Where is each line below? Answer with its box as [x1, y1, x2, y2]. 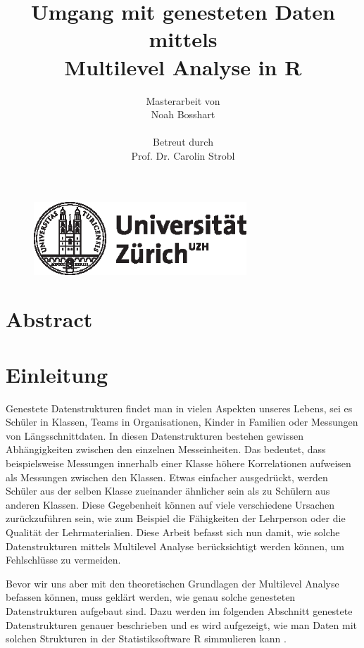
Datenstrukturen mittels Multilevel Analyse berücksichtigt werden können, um [6, 538, 344, 553]
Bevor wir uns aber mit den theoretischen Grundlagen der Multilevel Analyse [6, 576, 339, 590]
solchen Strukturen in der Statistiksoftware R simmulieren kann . [6, 631, 287, 646]
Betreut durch [153, 134, 213, 149]
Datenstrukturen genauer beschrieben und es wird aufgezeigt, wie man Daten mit [6, 617, 357, 632]
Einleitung [6, 360, 108, 388]
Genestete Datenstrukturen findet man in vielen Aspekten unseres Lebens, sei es [6, 400, 353, 415]
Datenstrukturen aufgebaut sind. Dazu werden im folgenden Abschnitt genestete [6, 603, 353, 618]
